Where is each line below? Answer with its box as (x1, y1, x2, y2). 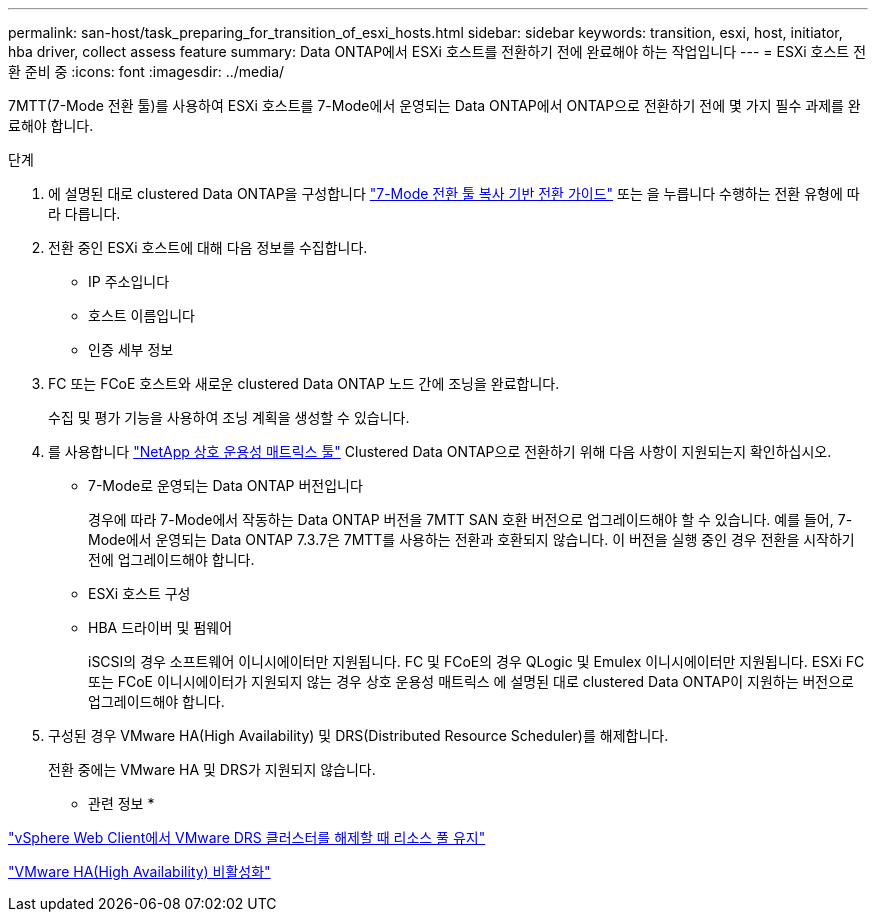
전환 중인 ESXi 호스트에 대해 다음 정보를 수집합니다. (48, 239, 368, 256)
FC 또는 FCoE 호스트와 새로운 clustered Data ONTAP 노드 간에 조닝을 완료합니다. (48, 375, 560, 392)
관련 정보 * (88, 795, 155, 812)
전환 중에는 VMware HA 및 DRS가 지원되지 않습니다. (48, 761, 376, 778)
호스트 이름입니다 (88, 307, 195, 324)
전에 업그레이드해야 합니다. (88, 551, 255, 568)
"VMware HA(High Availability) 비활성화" (8, 863, 271, 880)
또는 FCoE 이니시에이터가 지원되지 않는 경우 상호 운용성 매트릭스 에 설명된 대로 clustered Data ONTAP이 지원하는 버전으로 (88, 673, 854, 690)
